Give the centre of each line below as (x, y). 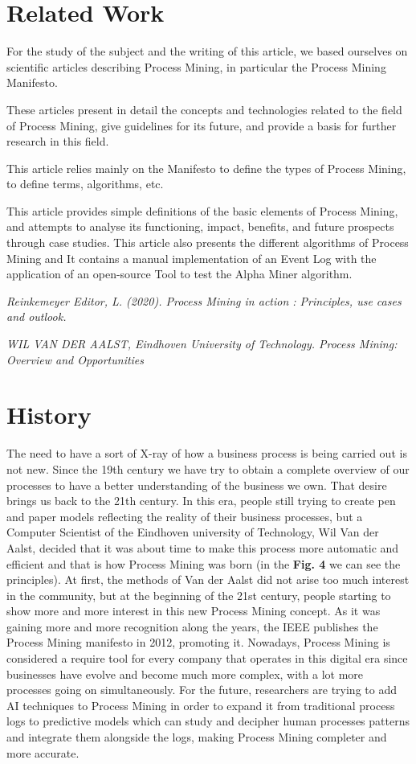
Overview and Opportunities (75, 359)
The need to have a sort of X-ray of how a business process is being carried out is (207, 453)
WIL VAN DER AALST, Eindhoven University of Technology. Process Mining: (202, 344)
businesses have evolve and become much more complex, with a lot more (185, 674)
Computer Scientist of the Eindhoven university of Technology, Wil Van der (193, 532)
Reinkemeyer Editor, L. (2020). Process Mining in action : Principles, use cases (204, 300)
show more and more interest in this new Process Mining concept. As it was (194, 611)
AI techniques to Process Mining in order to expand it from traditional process (201, 705)
